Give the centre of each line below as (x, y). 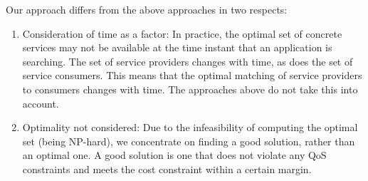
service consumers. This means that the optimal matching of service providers (192, 75)
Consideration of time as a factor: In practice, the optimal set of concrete (182, 33)
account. (41, 103)
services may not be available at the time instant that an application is (177, 47)
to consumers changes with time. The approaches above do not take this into (190, 89)
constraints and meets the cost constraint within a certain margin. (167, 169)
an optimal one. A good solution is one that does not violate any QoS (174, 155)
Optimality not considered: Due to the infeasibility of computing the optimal (190, 127)
